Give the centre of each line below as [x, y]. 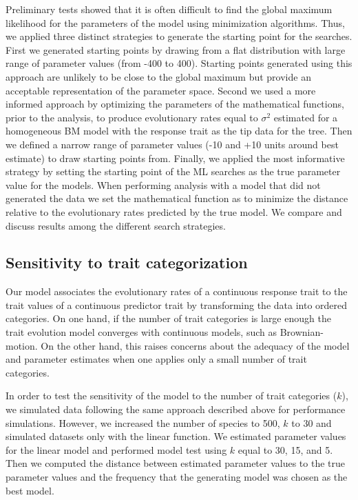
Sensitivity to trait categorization [127, 262]
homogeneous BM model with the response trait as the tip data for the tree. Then [179, 131]
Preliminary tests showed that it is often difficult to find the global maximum [169, 9]
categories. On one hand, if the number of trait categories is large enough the [168, 318]
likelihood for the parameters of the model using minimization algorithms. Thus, [175, 22]
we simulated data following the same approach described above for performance [176, 409]
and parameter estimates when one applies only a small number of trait [156, 359]
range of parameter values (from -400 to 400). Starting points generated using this [179, 63]
